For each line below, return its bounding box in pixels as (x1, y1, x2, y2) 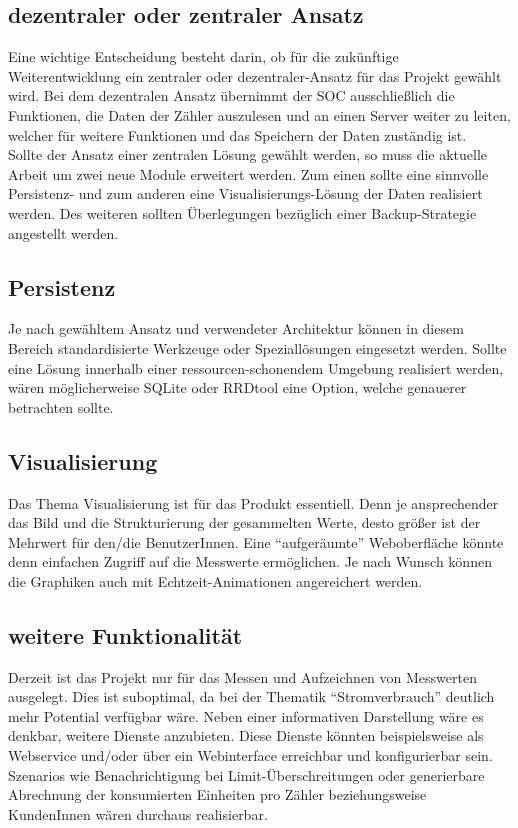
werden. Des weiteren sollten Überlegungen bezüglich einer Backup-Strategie (8, 202, 477, 223)
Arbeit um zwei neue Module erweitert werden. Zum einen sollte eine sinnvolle (8, 163, 489, 184)
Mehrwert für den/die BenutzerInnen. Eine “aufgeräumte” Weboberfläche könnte (8, 531, 504, 552)
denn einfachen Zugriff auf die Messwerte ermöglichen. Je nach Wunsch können (8, 551, 492, 572)
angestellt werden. (8, 222, 119, 243)
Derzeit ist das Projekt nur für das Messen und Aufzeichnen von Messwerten (8, 666, 477, 687)
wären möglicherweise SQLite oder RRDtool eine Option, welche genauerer (8, 377, 467, 398)
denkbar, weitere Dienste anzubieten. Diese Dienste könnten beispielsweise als (8, 725, 484, 746)
